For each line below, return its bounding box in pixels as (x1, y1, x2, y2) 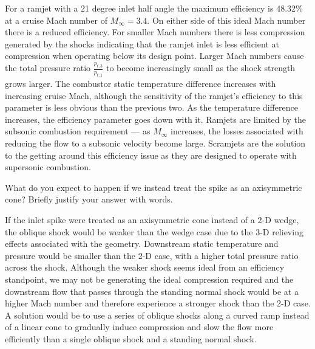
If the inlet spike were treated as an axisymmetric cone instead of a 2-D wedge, (5, 213, 299, 226)
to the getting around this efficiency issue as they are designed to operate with (5, 148, 297, 161)
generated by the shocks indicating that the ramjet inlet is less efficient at (5, 37, 279, 50)
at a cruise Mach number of (5, 13, 107, 26)
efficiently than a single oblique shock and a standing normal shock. (5, 332, 257, 345)
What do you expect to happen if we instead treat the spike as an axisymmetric (5, 181, 302, 193)
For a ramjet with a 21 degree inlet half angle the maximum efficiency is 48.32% (5, 2, 303, 14)
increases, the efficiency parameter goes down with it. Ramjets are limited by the (5, 112, 307, 125)
